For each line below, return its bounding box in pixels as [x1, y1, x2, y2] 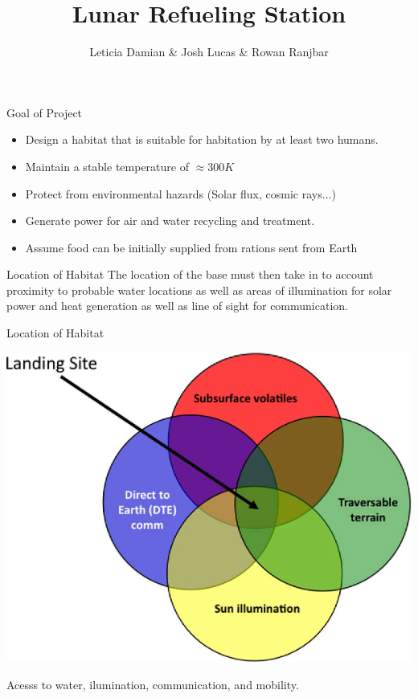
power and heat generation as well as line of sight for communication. [6, 297, 348, 314]
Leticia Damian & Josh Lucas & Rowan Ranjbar [89, 43, 329, 60]
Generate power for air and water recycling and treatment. [25, 212, 315, 229]
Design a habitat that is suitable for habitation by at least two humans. [25, 131, 379, 148]
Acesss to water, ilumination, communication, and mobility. [6, 676, 299, 692]
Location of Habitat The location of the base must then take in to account [6, 266, 374, 283]
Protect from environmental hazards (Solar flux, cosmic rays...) [25, 185, 336, 202]
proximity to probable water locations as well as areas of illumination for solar [6, 281, 392, 298]
